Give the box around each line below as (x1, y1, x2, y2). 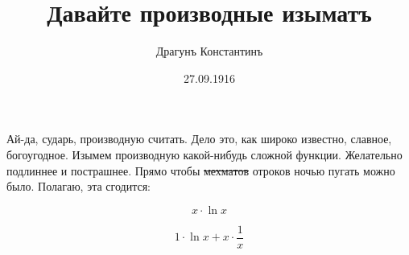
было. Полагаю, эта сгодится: (6, 178, 151, 195)
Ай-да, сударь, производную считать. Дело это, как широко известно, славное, (6, 130, 392, 147)
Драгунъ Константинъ (155, 43, 263, 60)
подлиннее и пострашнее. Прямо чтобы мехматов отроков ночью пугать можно (6, 162, 395, 179)
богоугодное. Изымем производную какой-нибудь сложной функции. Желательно (6, 146, 403, 162)
